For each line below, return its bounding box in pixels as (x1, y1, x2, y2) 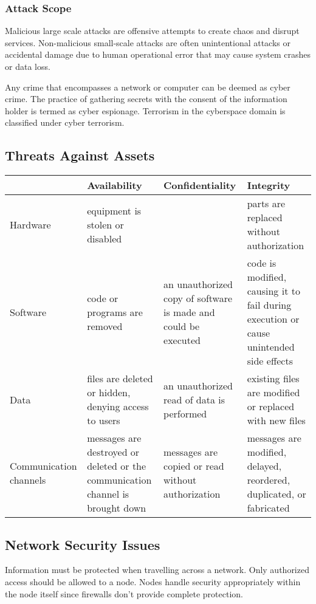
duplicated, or (247, 487, 306, 501)
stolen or (87, 217, 124, 232)
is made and (163, 304, 215, 319)
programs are (87, 304, 143, 319)
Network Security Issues (5, 535, 160, 554)
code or (87, 290, 118, 305)
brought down (87, 501, 146, 515)
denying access (87, 399, 149, 414)
